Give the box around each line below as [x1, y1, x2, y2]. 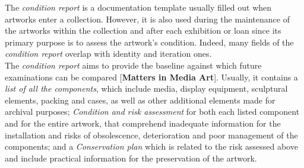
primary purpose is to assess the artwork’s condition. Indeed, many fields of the [5, 35, 294, 48]
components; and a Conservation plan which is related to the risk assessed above [5, 140, 298, 153]
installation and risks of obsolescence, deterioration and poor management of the [5, 128, 298, 141]
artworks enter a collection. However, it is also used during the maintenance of [5, 12, 290, 25]
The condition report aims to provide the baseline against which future [5, 59, 262, 71]
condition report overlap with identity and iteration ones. [5, 47, 212, 60]
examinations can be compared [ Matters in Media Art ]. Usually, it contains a [5, 70, 298, 83]
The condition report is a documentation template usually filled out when [5, 1, 272, 13]
